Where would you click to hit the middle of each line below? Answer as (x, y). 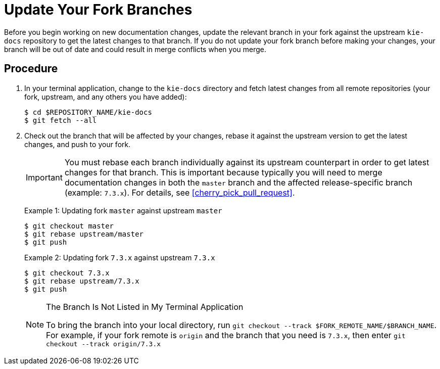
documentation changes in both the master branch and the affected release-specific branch (238, 182)
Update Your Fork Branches (98, 10)
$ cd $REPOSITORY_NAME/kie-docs (88, 112)
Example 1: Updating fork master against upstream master (123, 210)
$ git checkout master (69, 226)
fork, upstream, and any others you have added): (106, 97)
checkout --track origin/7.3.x (104, 344)
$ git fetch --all (61, 120)
